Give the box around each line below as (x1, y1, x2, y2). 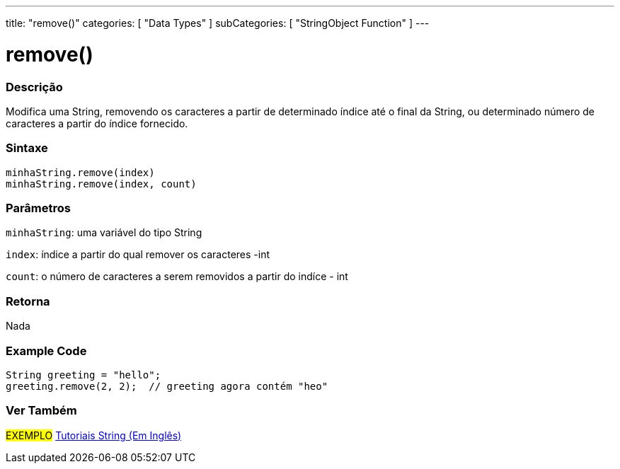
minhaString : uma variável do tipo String (6, 226, 202, 239)
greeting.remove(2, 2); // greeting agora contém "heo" (6, 380, 328, 392)
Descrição (6, 79, 63, 94)
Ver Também (6, 403, 77, 418)
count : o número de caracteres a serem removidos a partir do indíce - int (6, 270, 348, 283)
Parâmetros (6, 201, 71, 215)
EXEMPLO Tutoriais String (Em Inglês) (6, 429, 182, 441)
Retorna (6, 294, 50, 308)
